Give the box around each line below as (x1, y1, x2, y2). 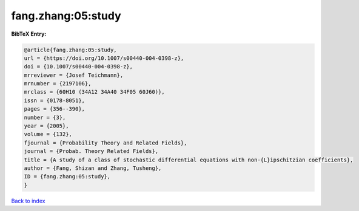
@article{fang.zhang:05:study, (24, 46, 118, 53)
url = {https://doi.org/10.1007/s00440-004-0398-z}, (24, 54, 184, 62)
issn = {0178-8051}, (24, 97, 85, 104)
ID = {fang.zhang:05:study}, (24, 173, 111, 180)
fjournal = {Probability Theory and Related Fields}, (24, 139, 187, 146)
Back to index (11, 197, 45, 204)
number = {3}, (24, 114, 66, 121)
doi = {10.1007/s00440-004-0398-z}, (24, 63, 133, 70)
